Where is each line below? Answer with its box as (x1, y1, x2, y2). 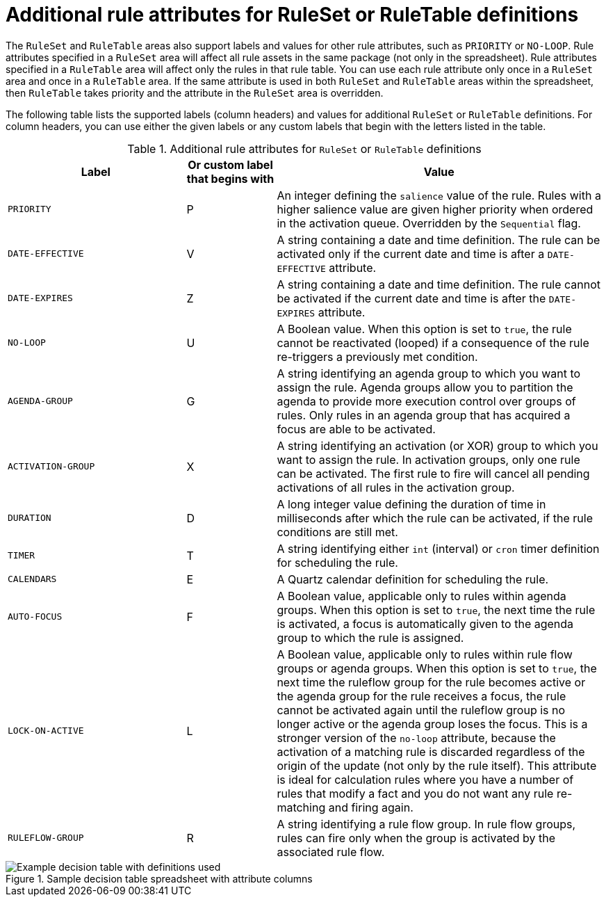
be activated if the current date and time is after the (277, 291, 546, 305)
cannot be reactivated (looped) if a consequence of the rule (277, 335, 589, 350)
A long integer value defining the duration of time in (277, 497, 546, 511)
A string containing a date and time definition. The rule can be (277, 232, 600, 247)
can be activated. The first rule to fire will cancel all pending (277, 466, 590, 481)
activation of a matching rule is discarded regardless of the (277, 744, 585, 759)
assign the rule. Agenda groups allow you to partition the (277, 380, 573, 394)
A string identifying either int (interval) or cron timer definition (277, 541, 600, 556)
